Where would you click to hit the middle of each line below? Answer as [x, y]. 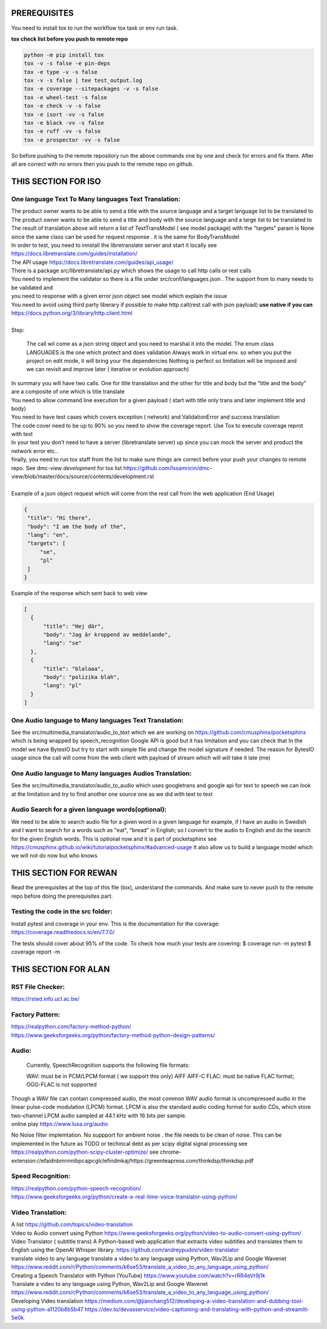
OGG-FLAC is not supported [61, 1085]
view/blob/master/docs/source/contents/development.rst [83, 477]
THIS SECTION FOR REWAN [64, 873]
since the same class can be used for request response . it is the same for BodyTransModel [125, 237]
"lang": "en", [48, 535]
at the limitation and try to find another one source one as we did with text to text [112, 794]
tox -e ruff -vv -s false [62, 131]
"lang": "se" [62, 643]
